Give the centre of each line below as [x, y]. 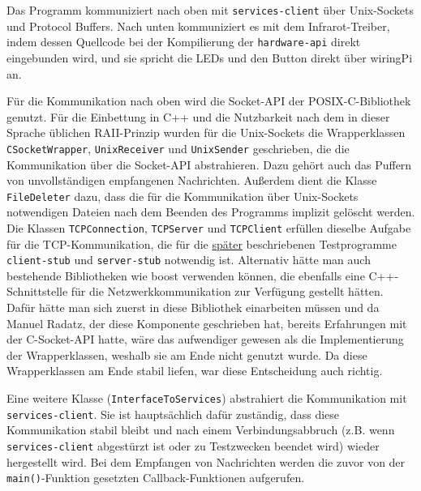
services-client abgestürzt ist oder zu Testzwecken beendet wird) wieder [193, 445]
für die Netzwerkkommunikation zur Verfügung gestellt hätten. [227, 291]
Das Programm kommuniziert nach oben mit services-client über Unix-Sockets [210, 10]
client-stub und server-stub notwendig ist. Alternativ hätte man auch [189, 260]
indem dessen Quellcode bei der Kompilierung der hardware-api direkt [184, 42]
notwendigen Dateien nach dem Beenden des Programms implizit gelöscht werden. [211, 212]
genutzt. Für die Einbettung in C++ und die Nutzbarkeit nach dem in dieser [198, 116]
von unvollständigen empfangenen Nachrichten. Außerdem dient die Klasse [192, 180]
